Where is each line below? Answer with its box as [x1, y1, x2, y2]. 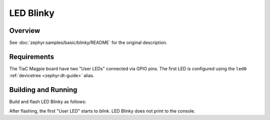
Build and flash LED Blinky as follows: [9, 99, 86, 105]
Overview [9, 26, 40, 35]
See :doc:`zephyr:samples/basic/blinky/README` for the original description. [9, 40, 167, 46]
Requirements [9, 52, 54, 61]
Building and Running [9, 86, 77, 94]
